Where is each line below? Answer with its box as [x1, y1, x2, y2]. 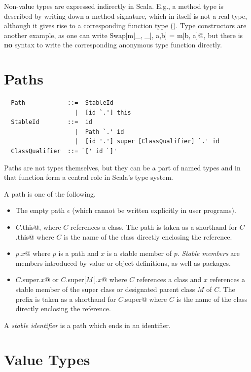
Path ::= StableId [11, 99, 113, 107]
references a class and [136, 274, 202, 285]
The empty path [15, 205, 65, 215]
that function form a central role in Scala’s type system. [4, 172, 173, 182]
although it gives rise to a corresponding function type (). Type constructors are [4, 20, 247, 31]
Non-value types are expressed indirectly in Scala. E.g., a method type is [4, 1, 224, 11]
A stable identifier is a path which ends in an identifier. [4, 320, 171, 330]
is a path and [58, 248, 99, 258]
